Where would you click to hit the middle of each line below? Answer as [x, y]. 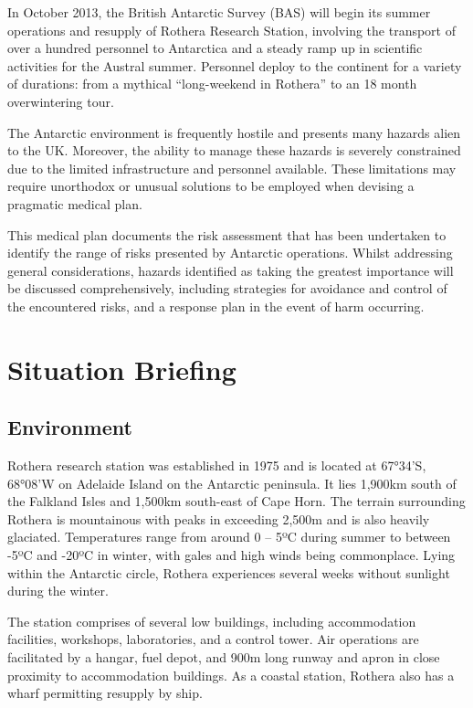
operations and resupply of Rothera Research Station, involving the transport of [231, 30]
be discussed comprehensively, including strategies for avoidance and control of [227, 288]
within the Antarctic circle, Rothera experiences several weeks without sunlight [229, 572]
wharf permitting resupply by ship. [105, 693]
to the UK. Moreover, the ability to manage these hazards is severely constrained [234, 150]
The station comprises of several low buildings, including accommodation [212, 621]
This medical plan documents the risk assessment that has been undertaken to [227, 234]
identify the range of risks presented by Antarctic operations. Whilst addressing [230, 253]
